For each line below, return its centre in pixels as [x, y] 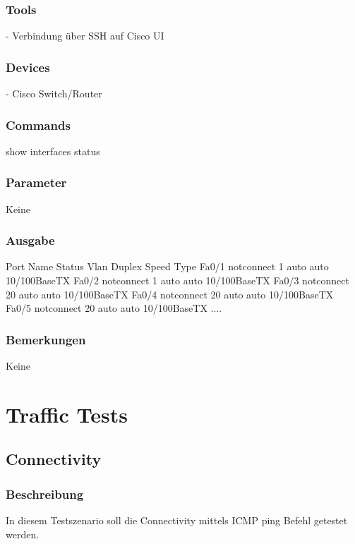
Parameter [36, 182]
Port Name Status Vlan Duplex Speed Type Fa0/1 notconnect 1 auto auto [167, 266]
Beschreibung [45, 494]
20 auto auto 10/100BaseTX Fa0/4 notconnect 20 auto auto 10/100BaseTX [170, 294]
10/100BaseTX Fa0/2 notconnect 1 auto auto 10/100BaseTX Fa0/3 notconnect [178, 280]
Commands [38, 125]
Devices [28, 67]
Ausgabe [30, 240]
